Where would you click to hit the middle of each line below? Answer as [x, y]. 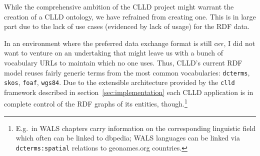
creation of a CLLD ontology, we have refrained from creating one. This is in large [130, 16]
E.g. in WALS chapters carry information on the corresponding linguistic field [136, 128]
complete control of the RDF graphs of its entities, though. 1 [96, 103]
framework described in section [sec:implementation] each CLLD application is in [129, 92]
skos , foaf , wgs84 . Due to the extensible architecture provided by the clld [119, 82]
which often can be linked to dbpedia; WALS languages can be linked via [128, 138]
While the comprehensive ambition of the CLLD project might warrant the [119, 6]
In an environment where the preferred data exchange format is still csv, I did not [130, 43]
